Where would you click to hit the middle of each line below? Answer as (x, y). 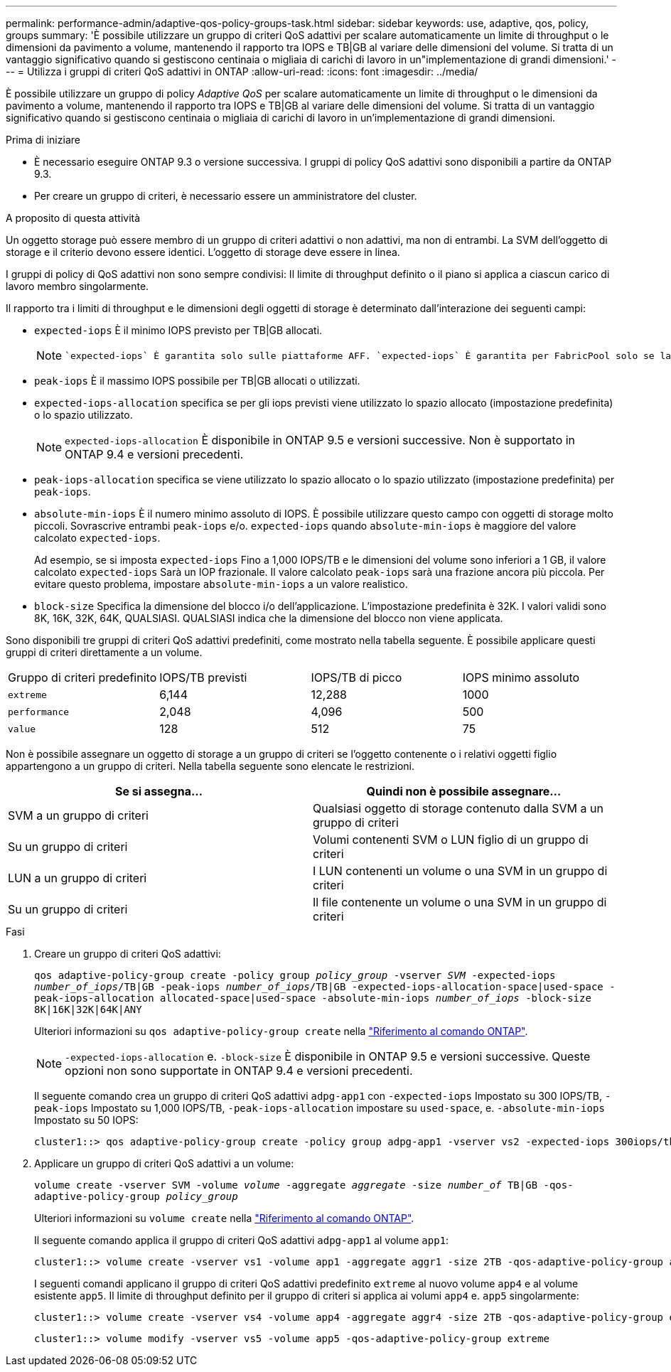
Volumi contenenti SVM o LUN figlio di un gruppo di (451, 840)
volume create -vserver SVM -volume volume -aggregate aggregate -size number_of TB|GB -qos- (304, 1185)
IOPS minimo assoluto (521, 677)
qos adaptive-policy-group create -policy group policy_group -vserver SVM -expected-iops (295, 975)
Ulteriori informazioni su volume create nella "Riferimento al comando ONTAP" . (224, 1218)
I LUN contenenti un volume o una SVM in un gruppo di (460, 871)
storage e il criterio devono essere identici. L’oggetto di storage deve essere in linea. (203, 252)
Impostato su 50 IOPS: (86, 1120)
